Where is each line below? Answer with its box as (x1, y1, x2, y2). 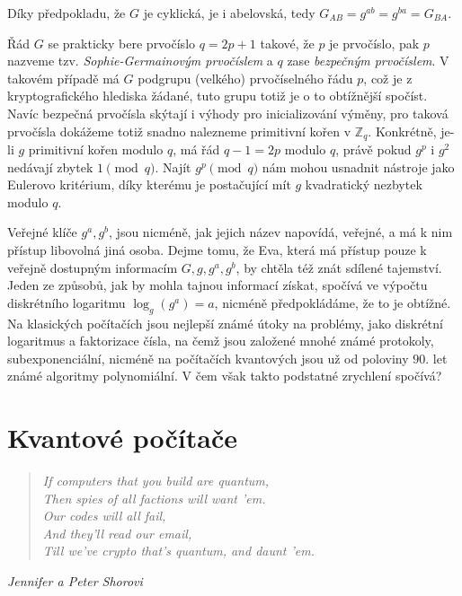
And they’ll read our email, (42, 523, 192, 542)
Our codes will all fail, (42, 506, 166, 525)
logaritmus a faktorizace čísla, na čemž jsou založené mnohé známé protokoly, (7, 331, 434, 350)
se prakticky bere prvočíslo (48, 33, 196, 52)
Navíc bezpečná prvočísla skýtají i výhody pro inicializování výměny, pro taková (7, 103, 449, 122)
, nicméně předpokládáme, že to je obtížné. (214, 293, 451, 311)
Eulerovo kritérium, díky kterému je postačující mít (7, 175, 291, 194)
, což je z (363, 68, 413, 87)
